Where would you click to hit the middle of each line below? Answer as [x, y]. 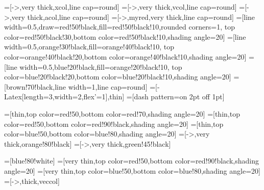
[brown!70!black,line [35, 86]
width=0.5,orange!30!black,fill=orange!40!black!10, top [89, 47]
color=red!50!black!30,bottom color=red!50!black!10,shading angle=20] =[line [125, 36]
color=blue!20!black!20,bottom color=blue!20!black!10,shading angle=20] [118, 77]
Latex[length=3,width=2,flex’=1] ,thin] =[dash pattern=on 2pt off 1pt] [114, 97]
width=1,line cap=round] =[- [114, 86]
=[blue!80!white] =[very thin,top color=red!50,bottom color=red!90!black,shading [131, 161]
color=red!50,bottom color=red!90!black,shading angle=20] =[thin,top [114, 124]
